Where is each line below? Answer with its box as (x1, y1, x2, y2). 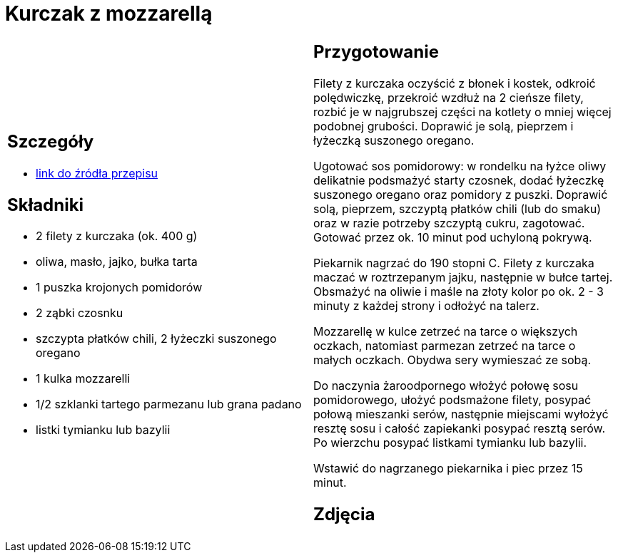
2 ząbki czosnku (36, 306, 123, 321)
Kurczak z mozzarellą (5, 1, 213, 26)
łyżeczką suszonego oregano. (313, 133, 475, 148)
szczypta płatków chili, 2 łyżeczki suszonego (36, 331, 277, 346)
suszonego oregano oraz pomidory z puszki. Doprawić (313, 187, 608, 202)
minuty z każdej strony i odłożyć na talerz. (313, 298, 540, 313)
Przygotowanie (313, 41, 439, 62)
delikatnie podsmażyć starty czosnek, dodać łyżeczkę (313, 172, 604, 187)
